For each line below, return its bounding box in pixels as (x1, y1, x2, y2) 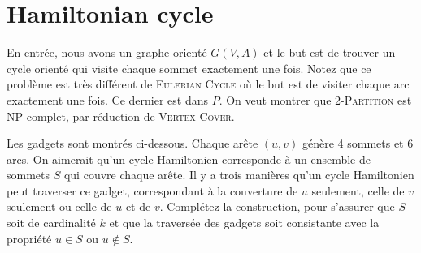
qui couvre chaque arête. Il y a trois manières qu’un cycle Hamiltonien (63, 166, 414, 183)
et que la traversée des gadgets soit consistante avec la (109, 214, 380, 231)
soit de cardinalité (7, 214, 96, 231)
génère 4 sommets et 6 (302, 135, 414, 152)
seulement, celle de (311, 182, 405, 199)
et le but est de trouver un (263, 44, 396, 61)
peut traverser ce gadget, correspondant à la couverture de (7, 182, 298, 199)
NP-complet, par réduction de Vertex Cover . (7, 107, 235, 124)
